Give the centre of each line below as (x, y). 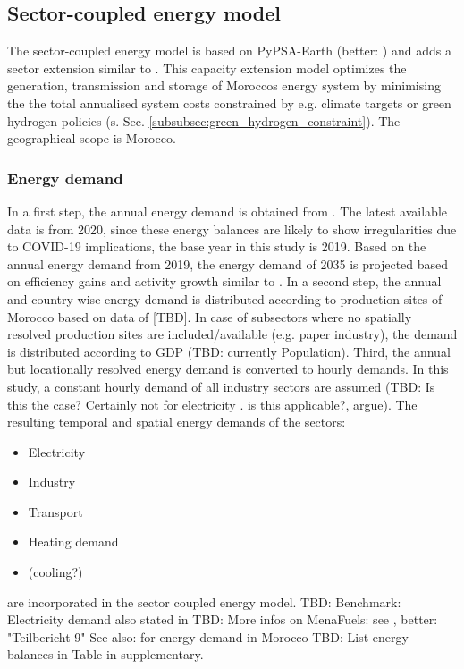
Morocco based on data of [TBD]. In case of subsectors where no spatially (210, 316)
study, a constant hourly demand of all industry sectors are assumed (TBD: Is (221, 386)
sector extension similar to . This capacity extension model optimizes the (207, 68)
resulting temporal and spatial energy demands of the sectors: (177, 422)
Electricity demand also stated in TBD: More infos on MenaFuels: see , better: (223, 619)
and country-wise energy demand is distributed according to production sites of (225, 298)
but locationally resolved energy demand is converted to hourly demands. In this (228, 369)
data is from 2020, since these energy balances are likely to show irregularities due (232, 229)
